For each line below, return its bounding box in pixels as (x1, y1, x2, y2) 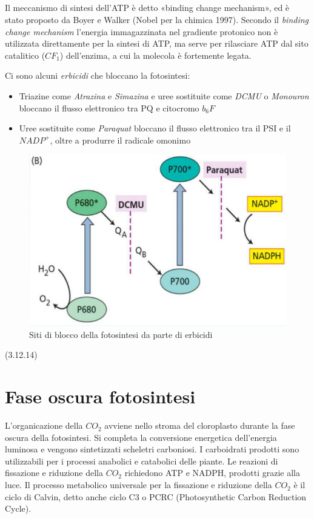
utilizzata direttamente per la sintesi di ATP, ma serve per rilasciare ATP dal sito (5, 37, 309, 50)
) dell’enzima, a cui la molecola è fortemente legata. (59, 48, 252, 61)
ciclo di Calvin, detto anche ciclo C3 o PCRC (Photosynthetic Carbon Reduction (5, 490, 307, 503)
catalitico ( (5, 48, 45, 61)
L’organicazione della (5, 419, 83, 432)
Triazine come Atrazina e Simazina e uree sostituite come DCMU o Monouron (19, 89, 309, 102)
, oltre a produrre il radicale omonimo (50, 133, 191, 146)
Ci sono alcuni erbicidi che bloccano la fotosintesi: (5, 69, 190, 82)
